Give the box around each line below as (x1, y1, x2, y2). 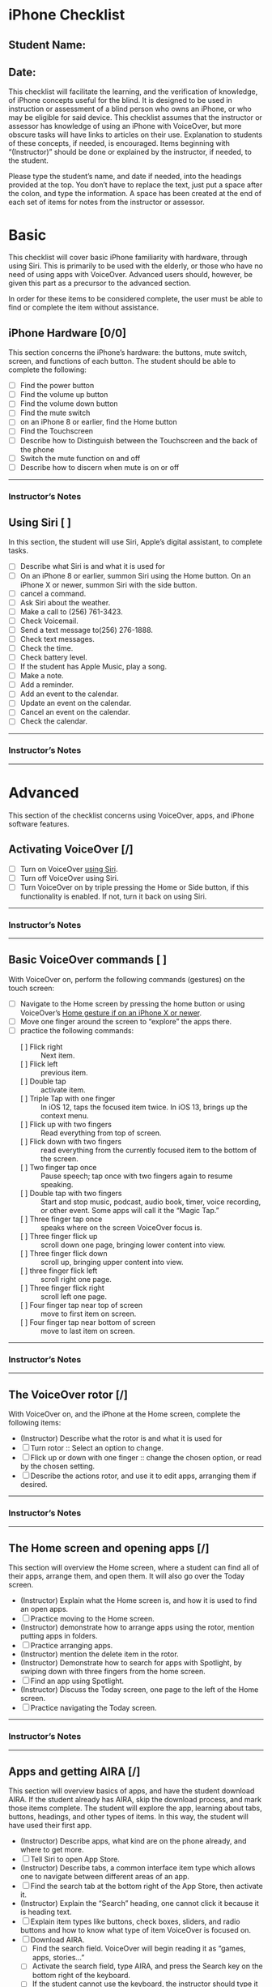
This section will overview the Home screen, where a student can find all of (8, 1562, 260, 1573)
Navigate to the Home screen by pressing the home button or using (19, 998, 245, 1008)
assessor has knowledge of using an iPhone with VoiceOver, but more (8, 122, 242, 131)
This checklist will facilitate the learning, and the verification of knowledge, (8, 87, 258, 96)
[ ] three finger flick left (19, 1266, 98, 1276)
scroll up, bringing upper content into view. (40, 1258, 184, 1267)
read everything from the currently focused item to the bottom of (40, 1145, 257, 1156)
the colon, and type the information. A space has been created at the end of (8, 189, 261, 199)
